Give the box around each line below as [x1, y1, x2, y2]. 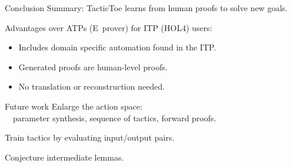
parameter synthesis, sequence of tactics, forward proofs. [12, 111, 217, 124]
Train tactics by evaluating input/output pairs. [5, 131, 175, 144]
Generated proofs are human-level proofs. [18, 60, 168, 73]
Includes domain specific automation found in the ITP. [18, 41, 217, 53]
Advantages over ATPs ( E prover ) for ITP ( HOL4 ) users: [5, 21, 213, 33]
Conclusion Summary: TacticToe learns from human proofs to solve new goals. [5, 2, 288, 13]
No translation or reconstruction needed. [18, 80, 165, 93]
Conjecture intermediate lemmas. [5, 151, 124, 163]
